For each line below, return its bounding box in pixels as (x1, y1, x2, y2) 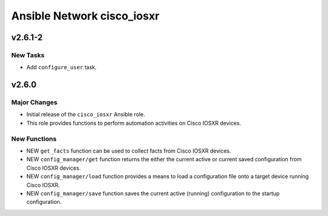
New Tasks (11, 51, 45, 59)
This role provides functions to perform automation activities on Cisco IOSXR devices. (26, 119, 241, 127)
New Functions (11, 134, 57, 143)
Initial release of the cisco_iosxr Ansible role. (26, 111, 145, 118)
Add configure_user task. (26, 64, 97, 71)
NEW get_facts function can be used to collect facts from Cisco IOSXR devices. (26, 147, 231, 155)
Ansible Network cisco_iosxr (11, 9, 160, 23)
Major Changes (11, 98, 58, 106)
